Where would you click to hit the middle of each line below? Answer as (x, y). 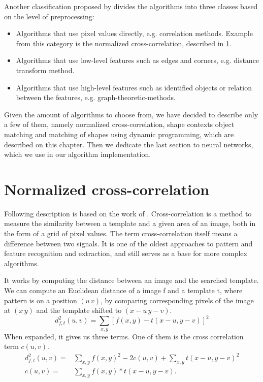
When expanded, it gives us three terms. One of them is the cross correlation (124, 336)
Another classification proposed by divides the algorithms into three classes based (131, 6)
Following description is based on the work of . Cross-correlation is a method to (128, 213)
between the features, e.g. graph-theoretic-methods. (96, 97)
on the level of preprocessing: (49, 16)
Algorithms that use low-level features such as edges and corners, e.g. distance (138, 60)
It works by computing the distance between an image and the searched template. (131, 280)
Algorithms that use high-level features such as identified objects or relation (134, 87)
